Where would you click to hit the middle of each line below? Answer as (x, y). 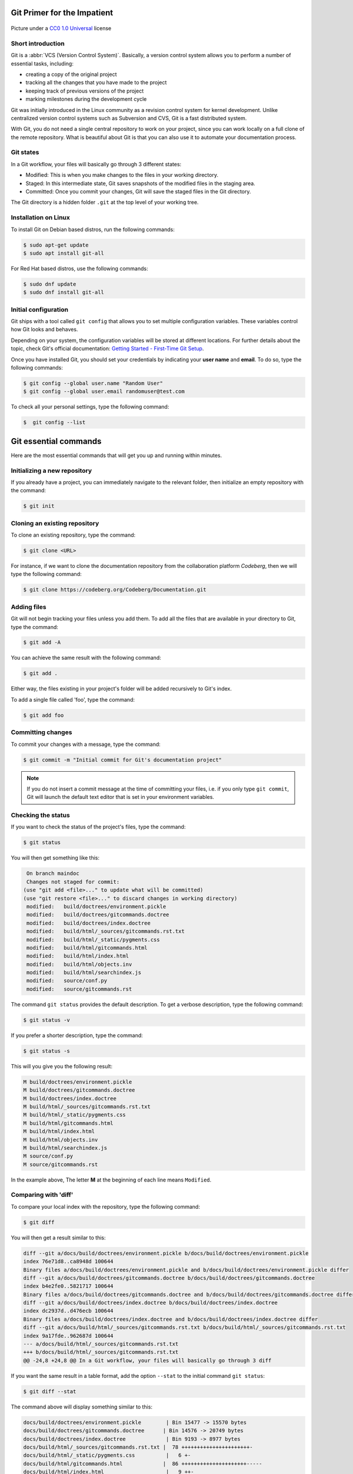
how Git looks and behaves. (44, 330)
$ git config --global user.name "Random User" (93, 383)
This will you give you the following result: (62, 1066)
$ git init (39, 506)
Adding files (29, 607)
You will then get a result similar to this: (58, 1238)
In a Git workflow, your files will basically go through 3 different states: (96, 164)
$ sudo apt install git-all (64, 253)
